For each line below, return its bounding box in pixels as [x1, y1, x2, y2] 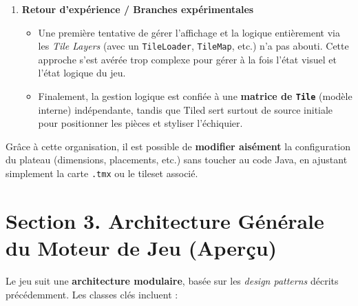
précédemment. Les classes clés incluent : [6, 287, 178, 301]
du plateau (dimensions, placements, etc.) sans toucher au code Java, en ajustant [6, 152, 348, 167]
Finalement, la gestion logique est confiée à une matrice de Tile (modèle [38, 89, 352, 103]
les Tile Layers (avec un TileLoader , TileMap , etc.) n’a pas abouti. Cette [38, 39, 349, 53]
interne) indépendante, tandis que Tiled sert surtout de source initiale [38, 102, 333, 116]
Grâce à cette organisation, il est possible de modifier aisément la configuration [6, 139, 351, 153]
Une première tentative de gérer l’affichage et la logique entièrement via [38, 25, 341, 39]
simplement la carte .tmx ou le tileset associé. [6, 166, 198, 181]
